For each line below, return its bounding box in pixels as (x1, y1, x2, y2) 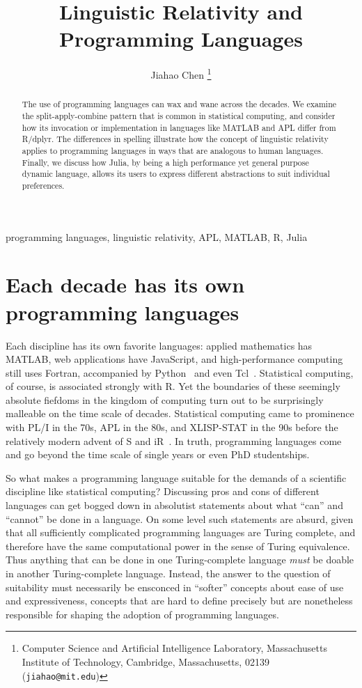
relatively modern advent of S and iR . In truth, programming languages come (6, 433, 342, 448)
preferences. (22, 179, 65, 191)
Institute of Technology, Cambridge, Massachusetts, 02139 (22, 654, 269, 669)
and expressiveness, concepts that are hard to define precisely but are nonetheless (6, 593, 353, 608)
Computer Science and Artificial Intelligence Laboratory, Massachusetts (22, 641, 327, 655)
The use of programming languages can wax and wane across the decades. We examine (22, 98, 337, 110)
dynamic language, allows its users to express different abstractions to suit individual (22, 168, 330, 180)
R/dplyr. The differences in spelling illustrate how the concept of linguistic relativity (22, 133, 329, 145)
